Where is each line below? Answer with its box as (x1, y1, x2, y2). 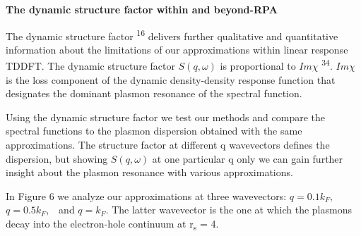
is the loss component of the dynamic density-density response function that (6, 72, 336, 87)
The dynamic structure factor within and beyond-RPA (6, 2, 278, 16)
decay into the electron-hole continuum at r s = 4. (6, 216, 219, 232)
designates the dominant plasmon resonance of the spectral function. (6, 86, 302, 101)
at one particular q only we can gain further (152, 151, 343, 166)
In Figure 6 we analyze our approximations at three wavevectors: (6, 188, 287, 203)
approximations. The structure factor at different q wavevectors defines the (6, 137, 330, 152)
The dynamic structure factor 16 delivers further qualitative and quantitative (6, 26, 338, 43)
